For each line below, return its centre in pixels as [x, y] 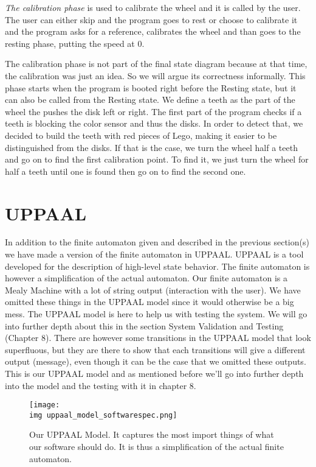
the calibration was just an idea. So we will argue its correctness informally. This [155, 75]
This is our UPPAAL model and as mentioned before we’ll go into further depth [154, 373]
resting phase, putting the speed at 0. [75, 43]
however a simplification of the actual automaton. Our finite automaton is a [146, 278]
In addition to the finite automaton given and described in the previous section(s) [157, 242]
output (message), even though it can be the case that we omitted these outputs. [156, 361]
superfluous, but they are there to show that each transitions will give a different [155, 349]
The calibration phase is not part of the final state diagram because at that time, [156, 64]
